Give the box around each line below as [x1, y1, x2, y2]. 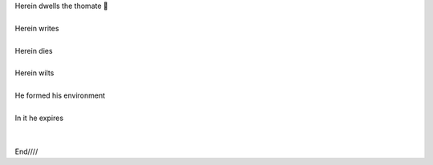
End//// [14, 147, 38, 156]
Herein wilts [14, 68, 55, 78]
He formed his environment [14, 91, 106, 100]
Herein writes [14, 23, 59, 33]
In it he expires [14, 113, 64, 123]
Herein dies [14, 46, 53, 55]
